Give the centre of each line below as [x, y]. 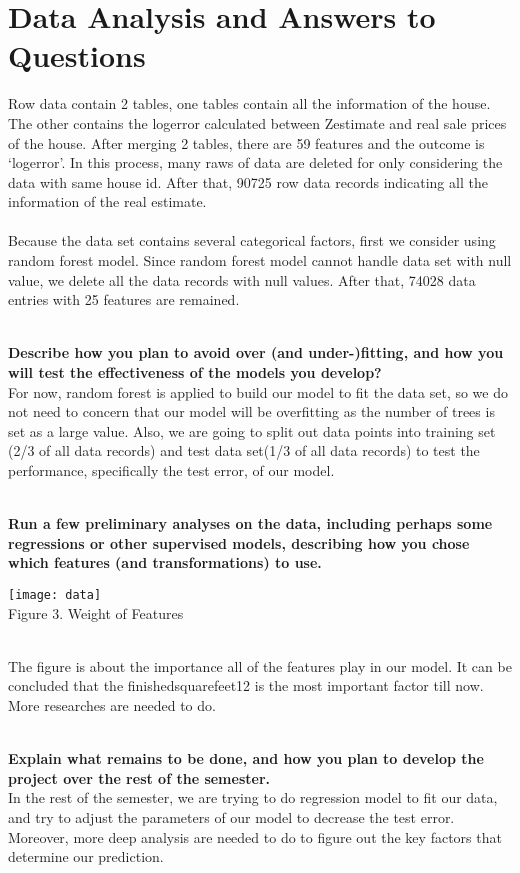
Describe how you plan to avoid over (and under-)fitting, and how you [256, 352]
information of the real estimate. [107, 201]
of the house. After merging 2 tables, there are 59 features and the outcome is [246, 142]
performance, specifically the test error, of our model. [171, 470]
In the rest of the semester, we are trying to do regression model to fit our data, [253, 797]
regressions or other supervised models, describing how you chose [239, 542]
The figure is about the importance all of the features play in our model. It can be [260, 665]
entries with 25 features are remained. [124, 299]
